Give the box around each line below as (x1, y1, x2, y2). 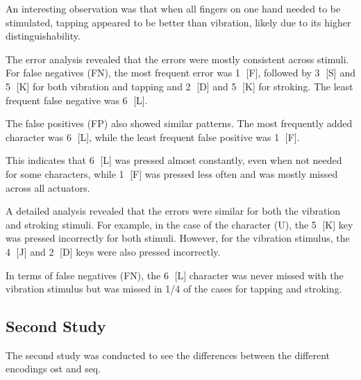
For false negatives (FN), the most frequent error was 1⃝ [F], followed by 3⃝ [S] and (6, 65, 355, 80)
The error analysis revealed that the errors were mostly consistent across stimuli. (6, 51, 349, 66)
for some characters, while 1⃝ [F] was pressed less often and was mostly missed (6, 166, 338, 181)
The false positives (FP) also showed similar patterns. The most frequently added (6, 116, 353, 131)
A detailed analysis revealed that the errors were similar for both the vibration (6, 204, 341, 218)
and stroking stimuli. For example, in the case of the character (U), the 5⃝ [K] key (6, 217, 353, 231)
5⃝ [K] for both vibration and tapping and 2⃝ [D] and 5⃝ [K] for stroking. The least (6, 79, 353, 93)
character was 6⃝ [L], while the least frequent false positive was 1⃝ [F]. (6, 129, 300, 144)
